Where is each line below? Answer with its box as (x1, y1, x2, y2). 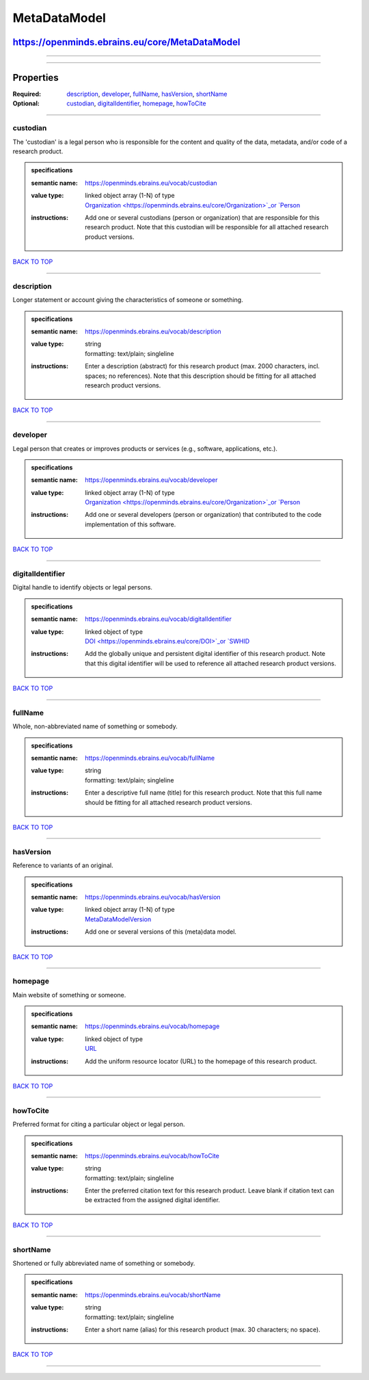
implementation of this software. (85, 520, 176, 528)
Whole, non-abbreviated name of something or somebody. (12, 722, 178, 730)
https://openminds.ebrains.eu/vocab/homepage (85, 1022, 220, 1030)
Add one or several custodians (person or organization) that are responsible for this (85, 213, 320, 222)
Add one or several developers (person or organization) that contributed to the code (85, 511, 322, 519)
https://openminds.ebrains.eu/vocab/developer (85, 476, 218, 484)
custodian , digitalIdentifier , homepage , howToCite (66, 99, 206, 107)
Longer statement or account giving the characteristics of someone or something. (12, 296, 243, 304)
